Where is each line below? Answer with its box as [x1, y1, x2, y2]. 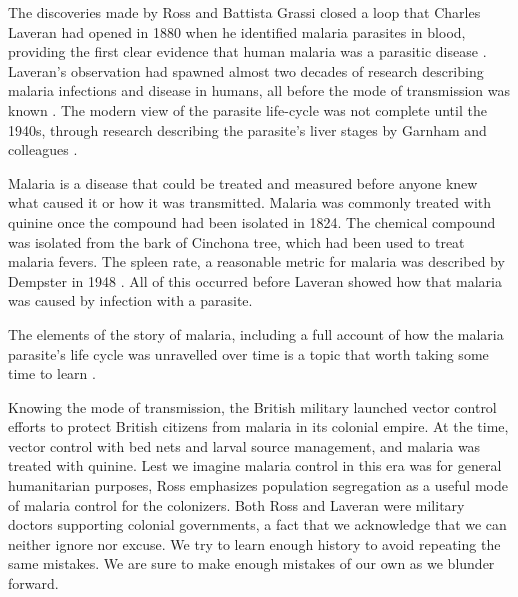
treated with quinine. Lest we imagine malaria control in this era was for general [8, 455, 502, 476]
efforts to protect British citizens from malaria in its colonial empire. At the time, [8, 416, 509, 437]
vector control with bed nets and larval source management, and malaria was [8, 435, 481, 456]
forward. [8, 573, 59, 594]
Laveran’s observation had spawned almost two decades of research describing [8, 60, 484, 81]
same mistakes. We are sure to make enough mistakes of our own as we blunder [8, 553, 495, 574]
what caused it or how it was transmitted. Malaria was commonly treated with [8, 192, 492, 213]
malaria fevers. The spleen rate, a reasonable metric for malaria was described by [8, 251, 505, 272]
